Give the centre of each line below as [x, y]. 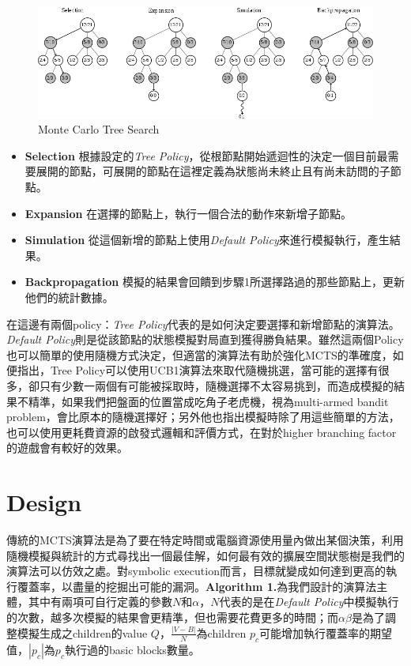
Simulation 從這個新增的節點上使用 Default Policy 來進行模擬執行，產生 [207, 240]
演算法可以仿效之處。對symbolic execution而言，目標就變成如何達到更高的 [196, 571]
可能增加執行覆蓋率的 [314, 632]
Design [44, 502]
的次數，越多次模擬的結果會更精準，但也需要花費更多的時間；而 [172, 617]
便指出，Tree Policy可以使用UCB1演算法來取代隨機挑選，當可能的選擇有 [192, 370]
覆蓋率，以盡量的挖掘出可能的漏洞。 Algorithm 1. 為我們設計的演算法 [197, 586]
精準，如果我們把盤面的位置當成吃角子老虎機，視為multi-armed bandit [208, 401]
